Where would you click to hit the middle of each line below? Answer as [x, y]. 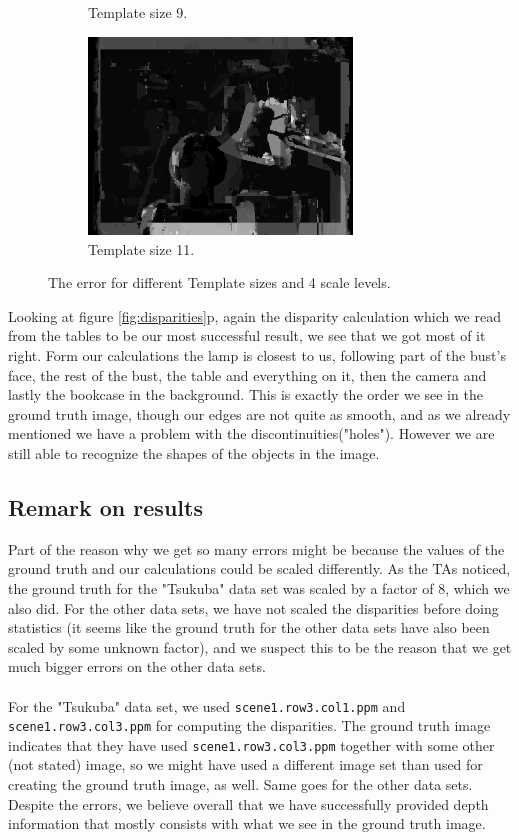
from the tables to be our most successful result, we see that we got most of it [247, 335]
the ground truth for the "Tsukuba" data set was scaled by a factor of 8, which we [259, 587]
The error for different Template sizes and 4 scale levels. [219, 282]
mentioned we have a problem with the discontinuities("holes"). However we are [251, 433]
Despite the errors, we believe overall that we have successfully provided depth [248, 803]
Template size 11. [141, 248]
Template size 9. [138, 12]
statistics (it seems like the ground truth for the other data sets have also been [249, 627]
